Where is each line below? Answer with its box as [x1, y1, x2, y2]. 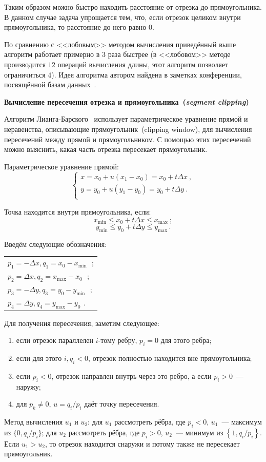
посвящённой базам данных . [4, 79, 96, 90]
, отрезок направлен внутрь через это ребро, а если [51, 370, 212, 381]
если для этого [16, 352, 62, 363]
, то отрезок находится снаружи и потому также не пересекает [45, 438, 240, 449]
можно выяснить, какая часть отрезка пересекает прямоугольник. [4, 144, 208, 155]
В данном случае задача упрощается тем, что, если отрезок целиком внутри [4, 11, 241, 22]
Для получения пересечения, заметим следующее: [4, 317, 159, 328]
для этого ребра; [160, 335, 212, 345]
